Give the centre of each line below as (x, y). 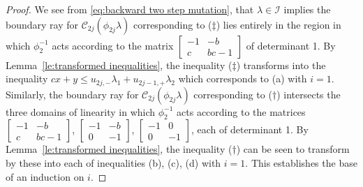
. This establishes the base (301, 163)
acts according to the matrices (241, 111)
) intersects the (309, 94)
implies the (307, 9)
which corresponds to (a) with (243, 78)
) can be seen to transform (293, 149)
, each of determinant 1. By (250, 129)
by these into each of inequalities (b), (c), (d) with (113, 163)
